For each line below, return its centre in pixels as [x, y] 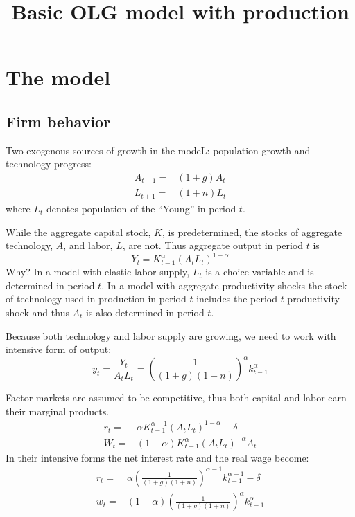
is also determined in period [145, 312]
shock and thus [37, 312]
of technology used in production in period [96, 299]
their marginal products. [58, 411]
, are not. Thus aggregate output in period [213, 245]
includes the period [237, 299]
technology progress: [49, 164]
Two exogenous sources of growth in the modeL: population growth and [158, 150]
